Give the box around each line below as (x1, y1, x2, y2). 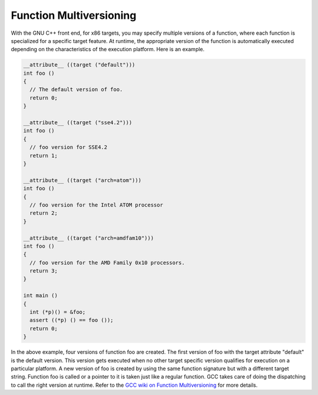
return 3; (29, 268, 58, 274)
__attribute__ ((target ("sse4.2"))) (23, 120, 132, 126)
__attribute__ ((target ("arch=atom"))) (23, 177, 141, 184)
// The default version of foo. (29, 86, 123, 93)
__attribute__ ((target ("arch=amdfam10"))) (23, 234, 154, 241)
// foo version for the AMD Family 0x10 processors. (29, 259, 185, 266)
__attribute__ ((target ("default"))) (23, 62, 135, 68)
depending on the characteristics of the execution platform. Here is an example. (11, 46, 205, 53)
